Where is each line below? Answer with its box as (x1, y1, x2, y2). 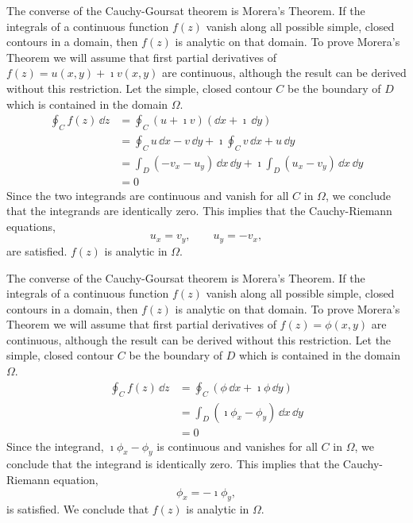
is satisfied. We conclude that (6, 501, 149, 517)
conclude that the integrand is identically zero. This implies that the (6, 456, 340, 472)
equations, (6, 217, 56, 234)
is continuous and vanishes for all (156, 437, 318, 454)
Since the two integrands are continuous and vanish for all (6, 187, 289, 203)
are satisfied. (6, 242, 68, 259)
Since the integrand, (6, 437, 104, 454)
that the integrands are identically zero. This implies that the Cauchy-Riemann (6, 202, 392, 219)
